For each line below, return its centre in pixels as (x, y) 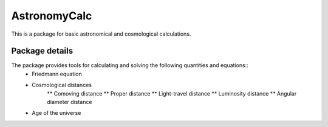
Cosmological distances (62, 85)
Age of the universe (56, 113)
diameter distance (70, 102)
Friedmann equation (57, 74)
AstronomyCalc (52, 16)
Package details (42, 51)
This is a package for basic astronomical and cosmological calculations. (101, 34)
